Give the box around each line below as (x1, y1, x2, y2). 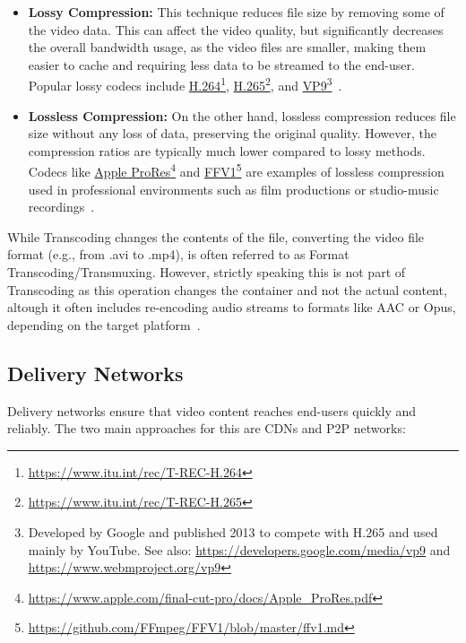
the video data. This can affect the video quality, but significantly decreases (28, 20, 444, 39)
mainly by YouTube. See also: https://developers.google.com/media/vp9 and (28, 540, 451, 559)
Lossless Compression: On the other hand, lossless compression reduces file (28, 106, 456, 125)
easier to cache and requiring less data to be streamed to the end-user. (28, 55, 415, 74)
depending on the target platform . (7, 315, 201, 334)
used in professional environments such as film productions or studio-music (28, 179, 439, 198)
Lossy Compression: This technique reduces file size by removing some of (28, 3, 444, 21)
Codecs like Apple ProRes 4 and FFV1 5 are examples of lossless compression (28, 160, 444, 181)
